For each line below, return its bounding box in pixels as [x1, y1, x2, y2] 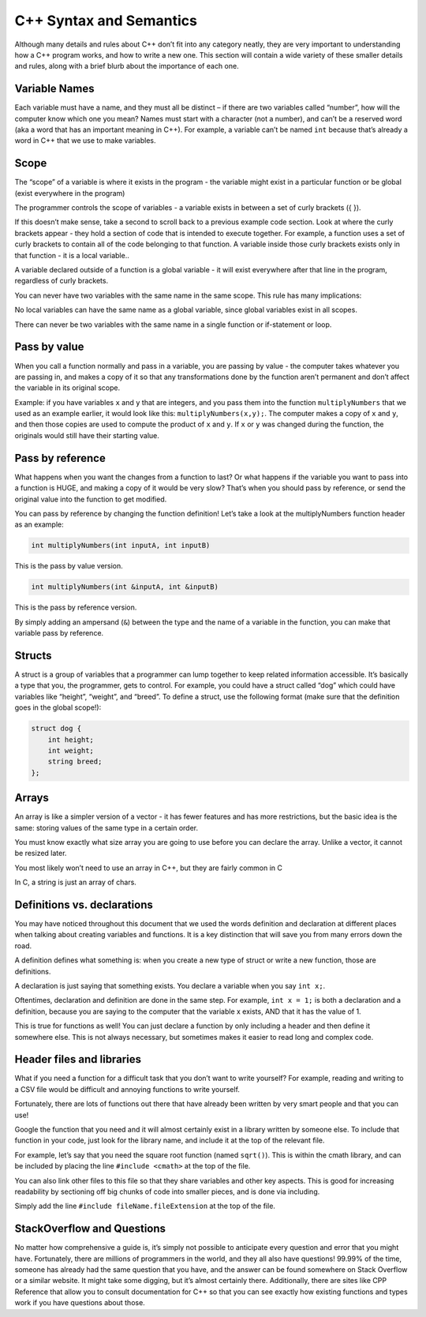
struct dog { [31, 724, 82, 734]
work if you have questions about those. [14, 1298, 145, 1308]
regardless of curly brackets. [14, 276, 109, 286]
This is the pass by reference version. [14, 602, 137, 612]
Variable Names [14, 82, 95, 96]
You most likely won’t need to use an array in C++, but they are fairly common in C [14, 863, 283, 872]
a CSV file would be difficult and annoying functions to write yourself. [14, 1084, 241, 1094]
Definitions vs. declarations [14, 898, 153, 911]
